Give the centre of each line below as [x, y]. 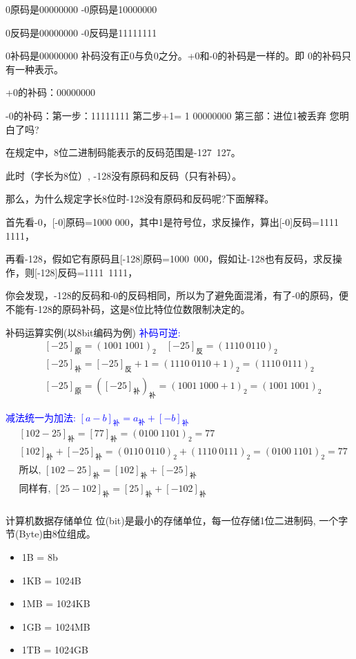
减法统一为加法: [41, 417]
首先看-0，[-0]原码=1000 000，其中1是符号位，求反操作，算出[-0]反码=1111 [172, 221]
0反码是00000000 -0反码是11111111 [81, 32]
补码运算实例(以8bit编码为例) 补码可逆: [93, 332]
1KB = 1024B [51, 580]
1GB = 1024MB [56, 626]
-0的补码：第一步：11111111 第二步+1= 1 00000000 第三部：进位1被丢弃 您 [172, 115]
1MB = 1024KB [56, 603]
